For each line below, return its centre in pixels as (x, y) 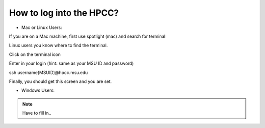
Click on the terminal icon (35, 54)
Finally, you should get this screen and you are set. (61, 81)
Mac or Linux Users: (42, 27)
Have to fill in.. (37, 113)
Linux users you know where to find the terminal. (58, 45)
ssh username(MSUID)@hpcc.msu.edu (49, 72)
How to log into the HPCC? (64, 13)
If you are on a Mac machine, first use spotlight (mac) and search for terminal (87, 36)
